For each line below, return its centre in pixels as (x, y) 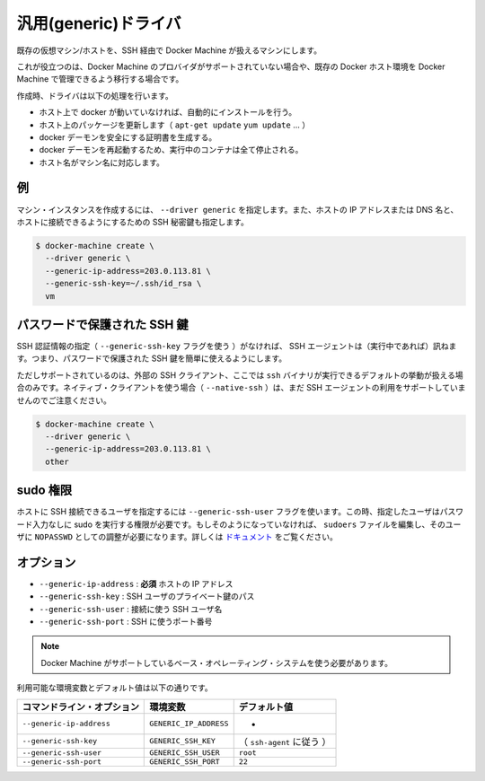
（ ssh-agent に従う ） (285, 742)
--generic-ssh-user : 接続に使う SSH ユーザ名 (131, 609)
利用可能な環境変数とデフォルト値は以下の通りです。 (115, 688)
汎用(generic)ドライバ (99, 23)
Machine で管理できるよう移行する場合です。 (100, 79)
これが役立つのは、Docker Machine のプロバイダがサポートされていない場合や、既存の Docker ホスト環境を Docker (231, 66)
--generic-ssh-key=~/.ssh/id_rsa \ (123, 284)
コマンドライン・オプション (80, 706)
